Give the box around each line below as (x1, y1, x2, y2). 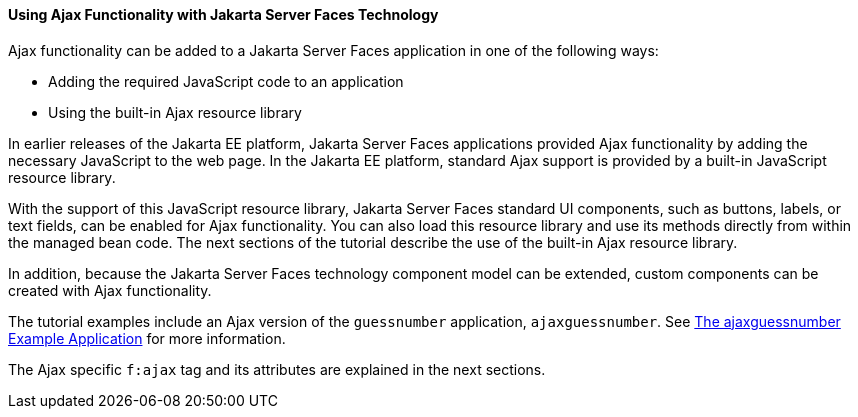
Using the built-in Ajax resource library (48, 103, 302, 121)
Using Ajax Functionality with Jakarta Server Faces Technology (8, 6, 439, 23)
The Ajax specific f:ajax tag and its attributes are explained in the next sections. (8, 360, 546, 378)
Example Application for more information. (8, 329, 286, 347)
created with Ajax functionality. (8, 281, 212, 299)
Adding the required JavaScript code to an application (48, 72, 404, 90)
